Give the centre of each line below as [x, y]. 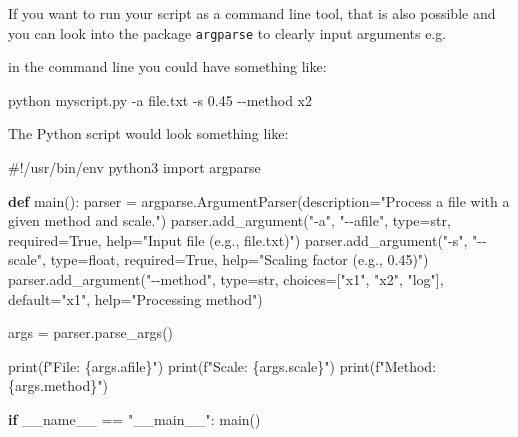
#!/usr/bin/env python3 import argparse [134, 167]
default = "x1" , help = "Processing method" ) [135, 298]
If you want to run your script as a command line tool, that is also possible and [252, 13]
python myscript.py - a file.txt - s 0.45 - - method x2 [160, 99]
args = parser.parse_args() [91, 332]
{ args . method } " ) [58, 385]
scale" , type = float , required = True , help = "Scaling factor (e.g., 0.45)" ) [218, 259]
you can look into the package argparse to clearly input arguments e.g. [227, 32]
